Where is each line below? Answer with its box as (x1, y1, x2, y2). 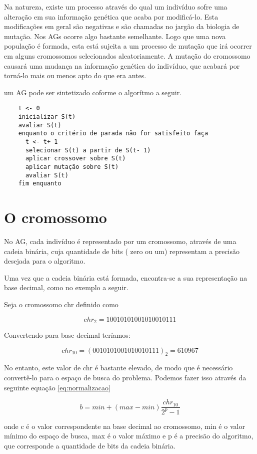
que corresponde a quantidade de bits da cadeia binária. (4, 440, 175, 450)
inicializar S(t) (18, 113, 76, 120)
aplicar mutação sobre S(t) (25, 163, 119, 170)
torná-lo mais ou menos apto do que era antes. (4, 70, 146, 81)
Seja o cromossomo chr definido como (4, 299, 118, 309)
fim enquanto (18, 180, 61, 187)
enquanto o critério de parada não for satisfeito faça (18, 130, 208, 137)
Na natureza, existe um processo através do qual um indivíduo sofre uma (4, 2, 227, 12)
